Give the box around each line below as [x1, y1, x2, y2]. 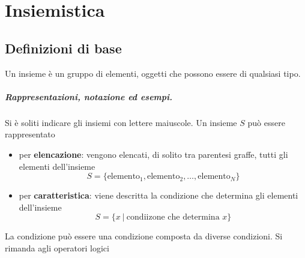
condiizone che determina [126, 213, 220, 222]
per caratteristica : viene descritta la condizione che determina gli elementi [19, 189, 298, 202]
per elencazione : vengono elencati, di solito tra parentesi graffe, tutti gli [19, 148, 288, 160]
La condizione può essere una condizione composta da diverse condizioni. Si [5, 230, 283, 242]
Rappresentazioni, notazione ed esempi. [5, 90, 173, 103]
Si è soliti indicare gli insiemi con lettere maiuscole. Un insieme [5, 116, 237, 128]
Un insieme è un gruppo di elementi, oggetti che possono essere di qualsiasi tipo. [5, 67, 301, 79]
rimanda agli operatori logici [5, 241, 109, 254]
